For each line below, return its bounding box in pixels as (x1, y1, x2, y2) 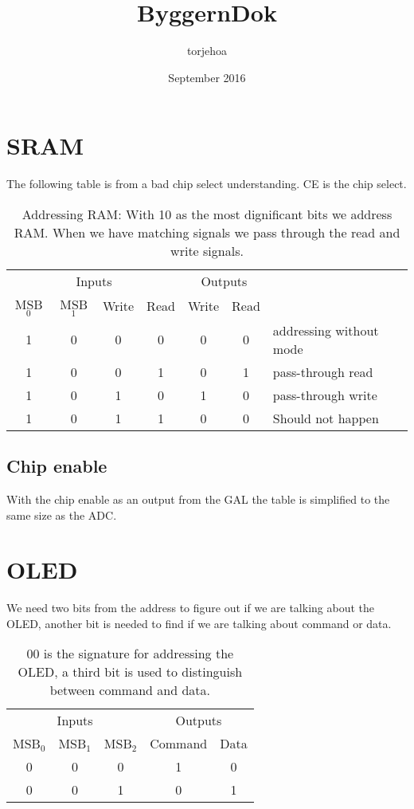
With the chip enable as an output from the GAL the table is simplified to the (6, 490, 390, 507)
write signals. (170, 241, 244, 260)
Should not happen (272, 408, 379, 427)
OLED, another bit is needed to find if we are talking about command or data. (6, 615, 392, 631)
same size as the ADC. (6, 506, 117, 523)
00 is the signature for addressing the (26, 644, 234, 663)
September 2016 (168, 69, 246, 85)
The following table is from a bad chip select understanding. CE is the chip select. (6, 175, 407, 192)
